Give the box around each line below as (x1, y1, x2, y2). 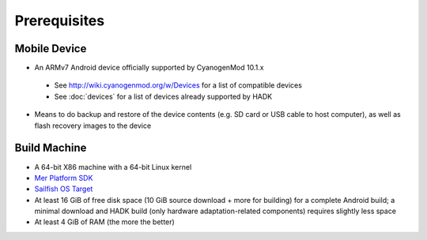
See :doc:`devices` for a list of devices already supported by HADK (54, 92, 273, 101)
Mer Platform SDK (34, 173, 93, 182)
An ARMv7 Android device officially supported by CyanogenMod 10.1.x (34, 63, 264, 73)
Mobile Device (14, 42, 87, 55)
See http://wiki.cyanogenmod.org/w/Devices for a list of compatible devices (54, 81, 302, 90)
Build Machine (14, 141, 87, 155)
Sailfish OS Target (34, 184, 93, 193)
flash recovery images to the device (34, 121, 152, 130)
